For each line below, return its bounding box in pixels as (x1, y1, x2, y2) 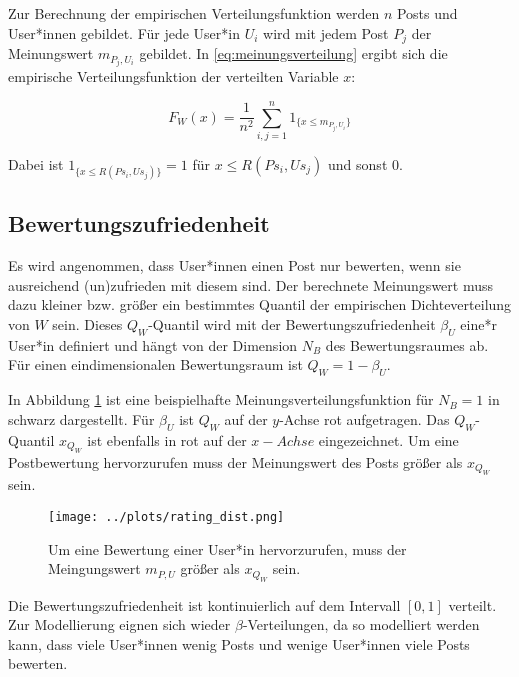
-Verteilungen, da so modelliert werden (242, 614, 480, 635)
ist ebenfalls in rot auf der (87, 429, 247, 450)
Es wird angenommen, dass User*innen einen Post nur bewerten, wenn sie (8, 255, 461, 276)
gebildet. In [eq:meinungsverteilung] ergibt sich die (139, 43, 448, 64)
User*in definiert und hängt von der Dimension (8, 334, 298, 355)
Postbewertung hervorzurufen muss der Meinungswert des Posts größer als (8, 452, 463, 473)
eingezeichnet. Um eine (318, 429, 459, 450)
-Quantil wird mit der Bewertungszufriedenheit (148, 314, 436, 335)
